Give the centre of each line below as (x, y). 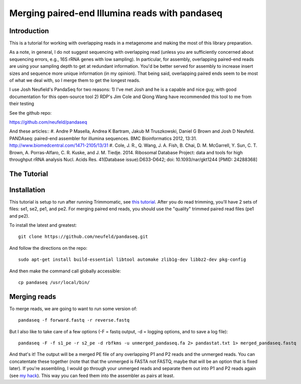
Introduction (29, 31)
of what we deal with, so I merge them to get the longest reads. (75, 80)
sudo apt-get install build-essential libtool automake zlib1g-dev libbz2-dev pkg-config (132, 260)
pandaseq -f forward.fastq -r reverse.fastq (74, 320)
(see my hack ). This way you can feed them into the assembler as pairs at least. (92, 375)
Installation (27, 190)
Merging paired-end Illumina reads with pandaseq (116, 13)
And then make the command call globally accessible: (65, 271)
